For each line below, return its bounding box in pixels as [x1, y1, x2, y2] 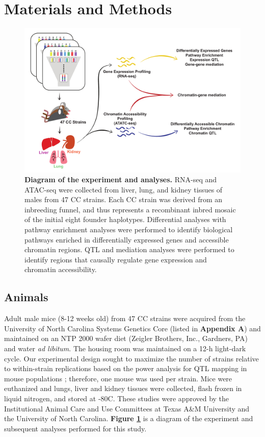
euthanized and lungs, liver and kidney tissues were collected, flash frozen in [4, 383, 242, 394]
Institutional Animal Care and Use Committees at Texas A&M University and [4, 403, 250, 414]
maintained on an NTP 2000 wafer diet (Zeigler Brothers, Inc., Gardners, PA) [4, 333, 248, 344]
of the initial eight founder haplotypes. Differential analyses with [24, 214, 226, 225]
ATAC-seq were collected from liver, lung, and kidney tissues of [24, 184, 223, 195]
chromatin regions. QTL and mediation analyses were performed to [24, 244, 234, 255]
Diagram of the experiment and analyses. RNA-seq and [24, 174, 217, 185]
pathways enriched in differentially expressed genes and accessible [24, 234, 229, 245]
